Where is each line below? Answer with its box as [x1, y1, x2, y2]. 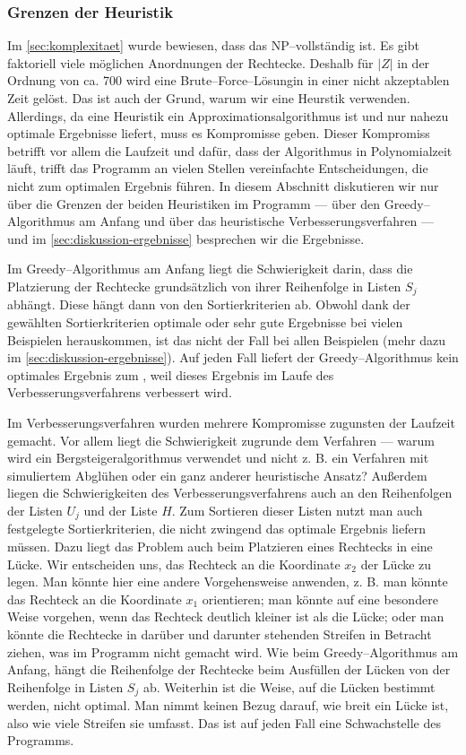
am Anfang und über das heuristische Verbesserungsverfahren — [79, 212, 435, 230]
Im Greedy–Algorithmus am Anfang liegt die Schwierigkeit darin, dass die [7, 259, 413, 278]
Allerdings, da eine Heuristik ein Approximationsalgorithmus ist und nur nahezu [7, 106, 449, 125]
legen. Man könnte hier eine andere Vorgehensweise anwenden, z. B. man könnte [7, 572, 448, 591]
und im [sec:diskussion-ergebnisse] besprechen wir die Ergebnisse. [7, 229, 365, 247]
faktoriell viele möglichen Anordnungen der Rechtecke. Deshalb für [7, 53, 374, 72]
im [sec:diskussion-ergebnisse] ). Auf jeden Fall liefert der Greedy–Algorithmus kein [7, 348, 459, 367]
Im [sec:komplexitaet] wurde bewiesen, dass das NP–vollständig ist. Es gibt [7, 36, 419, 55]
